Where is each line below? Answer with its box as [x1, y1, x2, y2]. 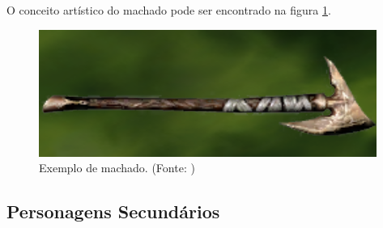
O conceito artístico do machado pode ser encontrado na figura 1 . [6, 2, 331, 18]
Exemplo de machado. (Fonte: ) [39, 159, 195, 176]
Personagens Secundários [6, 199, 220, 224]
